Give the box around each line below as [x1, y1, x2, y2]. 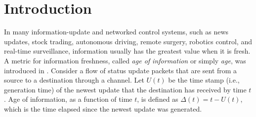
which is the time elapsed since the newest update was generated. [4, 103, 202, 114]
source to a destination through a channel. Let [4, 75, 144, 85]
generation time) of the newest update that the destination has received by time [4, 84, 247, 94]
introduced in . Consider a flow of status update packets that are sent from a [4, 65, 237, 75]
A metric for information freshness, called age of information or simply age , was [4, 55, 246, 65]
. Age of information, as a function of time [4, 94, 132, 104]
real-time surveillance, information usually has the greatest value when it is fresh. [4, 46, 251, 56]
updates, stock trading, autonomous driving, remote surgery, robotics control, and [4, 36, 252, 46]
